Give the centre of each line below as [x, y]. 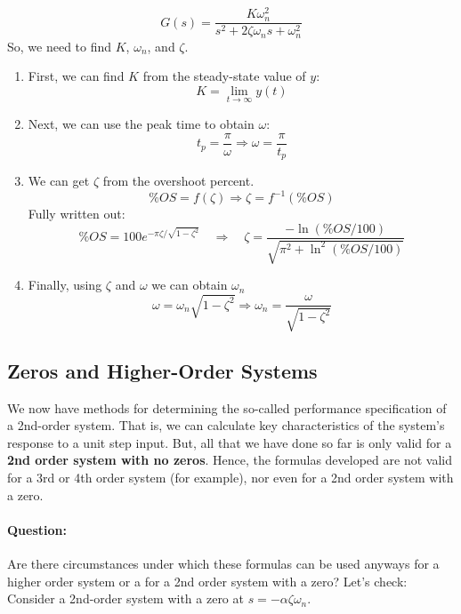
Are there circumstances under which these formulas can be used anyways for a [223, 564]
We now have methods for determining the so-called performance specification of [227, 407]
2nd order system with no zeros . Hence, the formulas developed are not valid [230, 460]
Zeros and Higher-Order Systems [162, 370]
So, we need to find [60, 46]
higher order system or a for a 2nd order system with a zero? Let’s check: [207, 581]
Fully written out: [77, 214]
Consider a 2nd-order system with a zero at [125, 598]
